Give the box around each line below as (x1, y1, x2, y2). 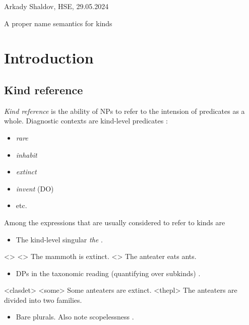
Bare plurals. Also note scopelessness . (16, 311, 134, 322)
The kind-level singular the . (16, 234, 103, 244)
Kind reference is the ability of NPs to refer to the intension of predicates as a (4, 105, 245, 116)
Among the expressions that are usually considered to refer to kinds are (4, 217, 225, 227)
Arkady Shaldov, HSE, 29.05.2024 (4, 1, 109, 11)
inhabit (16, 149, 37, 160)
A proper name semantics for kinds (4, 18, 112, 28)
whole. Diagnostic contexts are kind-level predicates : (4, 115, 168, 126)
